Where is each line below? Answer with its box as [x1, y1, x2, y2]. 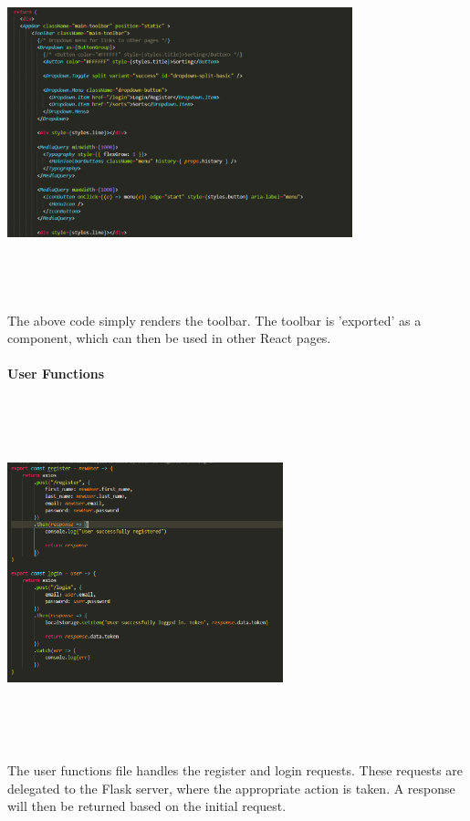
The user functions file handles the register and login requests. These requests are [7, 761, 464, 780]
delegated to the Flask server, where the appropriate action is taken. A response [7, 778, 455, 797]
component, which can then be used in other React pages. [7, 328, 331, 348]
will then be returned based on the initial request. [7, 796, 287, 816]
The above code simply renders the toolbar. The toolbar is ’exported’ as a [7, 310, 422, 329]
